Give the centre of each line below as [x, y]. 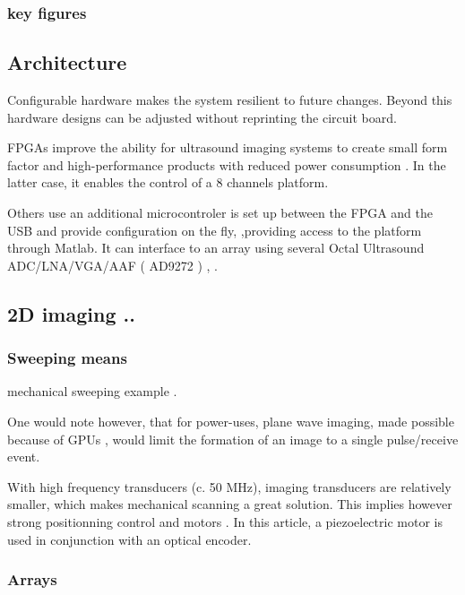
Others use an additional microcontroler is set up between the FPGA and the [220, 213]
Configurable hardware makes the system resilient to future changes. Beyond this [230, 100]
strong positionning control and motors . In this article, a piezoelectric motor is [225, 521]
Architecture [67, 62]
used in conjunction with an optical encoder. [129, 539]
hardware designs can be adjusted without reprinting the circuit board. [202, 117]
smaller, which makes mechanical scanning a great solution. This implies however [230, 504]
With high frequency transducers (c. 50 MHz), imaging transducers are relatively [229, 486]
